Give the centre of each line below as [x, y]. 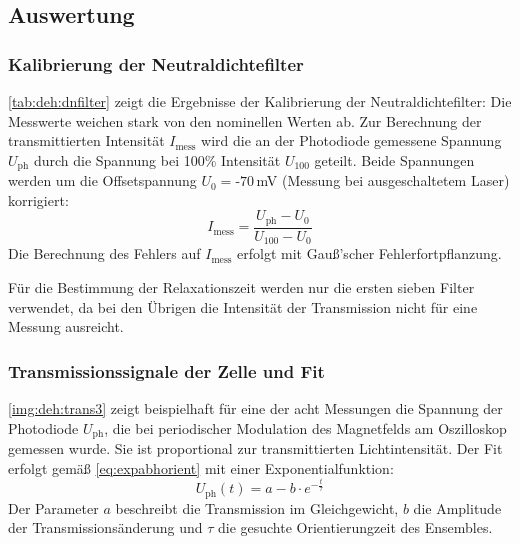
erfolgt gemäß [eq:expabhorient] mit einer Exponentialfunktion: [201, 467]
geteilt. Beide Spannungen [394, 159]
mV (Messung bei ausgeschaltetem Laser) [383, 180]
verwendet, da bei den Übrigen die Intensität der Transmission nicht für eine [243, 306]
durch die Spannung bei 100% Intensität [157, 159]
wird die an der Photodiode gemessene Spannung [351, 140]
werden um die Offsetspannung [102, 180]
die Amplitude [457, 507]
